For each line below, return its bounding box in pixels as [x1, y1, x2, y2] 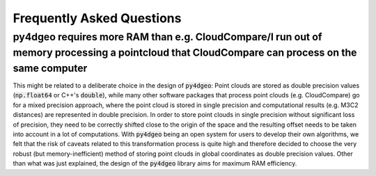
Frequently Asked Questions [13, 10, 182, 26]
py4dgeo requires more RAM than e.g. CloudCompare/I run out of [13, 31, 322, 43]
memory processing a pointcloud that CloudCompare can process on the [13, 46, 357, 59]
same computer [13, 62, 88, 74]
